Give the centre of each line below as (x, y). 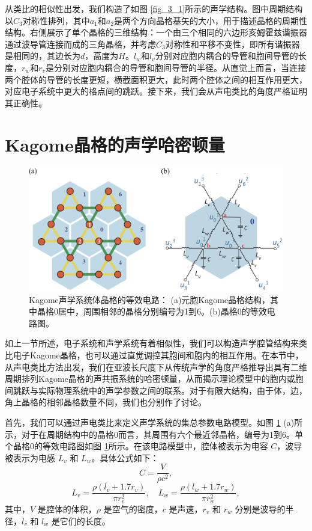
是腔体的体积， (67, 508)
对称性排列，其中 (56, 20)
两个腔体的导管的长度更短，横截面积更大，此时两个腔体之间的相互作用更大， (156, 79)
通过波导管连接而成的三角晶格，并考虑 (80, 44)
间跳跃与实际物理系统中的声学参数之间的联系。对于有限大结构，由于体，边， (156, 390)
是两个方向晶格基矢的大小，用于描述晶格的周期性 (210, 20)
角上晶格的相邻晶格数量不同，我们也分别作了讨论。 (106, 402)
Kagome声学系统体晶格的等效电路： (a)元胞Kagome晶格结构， (150, 299)
